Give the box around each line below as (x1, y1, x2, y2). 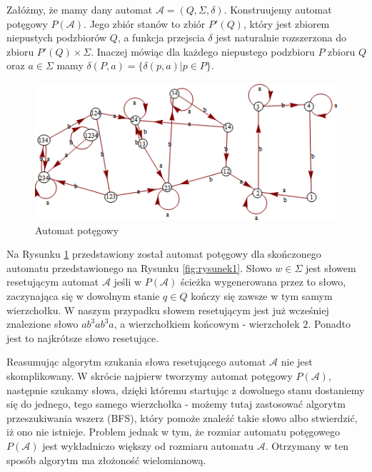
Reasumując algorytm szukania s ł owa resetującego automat (6, 354, 266, 369)
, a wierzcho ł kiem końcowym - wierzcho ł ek (114, 316, 300, 331)
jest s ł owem (306, 260, 356, 275)
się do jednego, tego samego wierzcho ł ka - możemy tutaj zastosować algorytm (6, 396, 346, 411)
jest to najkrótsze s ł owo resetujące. (6, 330, 159, 345)
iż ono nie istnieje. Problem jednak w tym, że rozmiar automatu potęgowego (6, 424, 341, 439)
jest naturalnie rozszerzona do (216, 30, 346, 45)
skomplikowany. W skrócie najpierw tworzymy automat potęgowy (6, 368, 293, 383)
